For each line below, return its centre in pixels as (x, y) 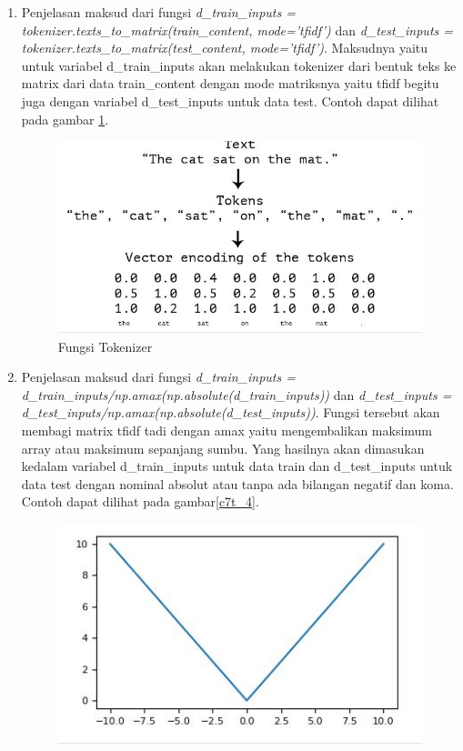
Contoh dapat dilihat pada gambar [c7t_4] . (140, 501)
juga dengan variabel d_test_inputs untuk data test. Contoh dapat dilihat (230, 100)
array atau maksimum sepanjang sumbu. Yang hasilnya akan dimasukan (223, 448)
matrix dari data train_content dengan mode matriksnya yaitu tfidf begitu (230, 83)
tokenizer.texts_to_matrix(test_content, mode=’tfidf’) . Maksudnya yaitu (225, 48)
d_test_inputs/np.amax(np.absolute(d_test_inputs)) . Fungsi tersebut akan (231, 412)
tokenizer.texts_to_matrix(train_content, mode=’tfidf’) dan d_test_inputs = (237, 30)
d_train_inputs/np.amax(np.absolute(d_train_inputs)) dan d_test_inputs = (237, 394)
